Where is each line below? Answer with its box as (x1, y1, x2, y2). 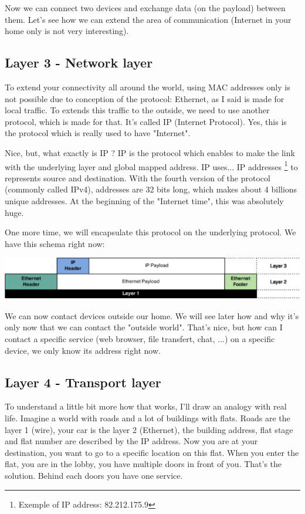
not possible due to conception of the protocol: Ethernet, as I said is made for (5, 92, 284, 104)
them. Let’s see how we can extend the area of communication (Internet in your (5, 13, 292, 25)
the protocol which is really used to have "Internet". (5, 127, 191, 139)
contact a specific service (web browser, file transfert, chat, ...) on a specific (5, 333, 275, 345)
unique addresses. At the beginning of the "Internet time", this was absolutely (5, 194, 284, 207)
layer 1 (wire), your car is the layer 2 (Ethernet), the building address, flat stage (5, 423, 293, 435)
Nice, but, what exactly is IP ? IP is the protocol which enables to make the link (5, 146, 295, 158)
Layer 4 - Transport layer (5, 373, 161, 391)
